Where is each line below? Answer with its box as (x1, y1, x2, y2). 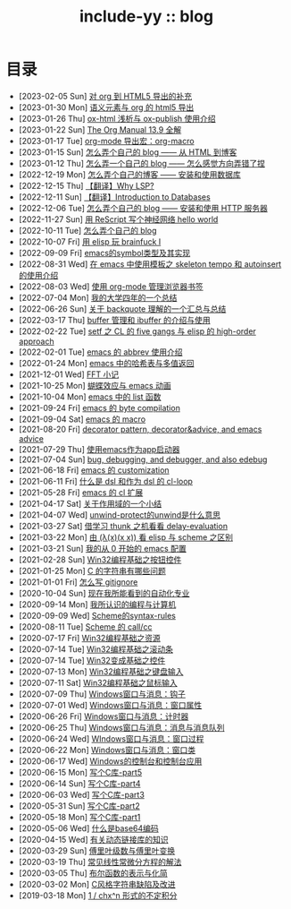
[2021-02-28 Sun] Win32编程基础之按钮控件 (18, 553, 182, 565)
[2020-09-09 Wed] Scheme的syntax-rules (18, 610, 177, 621)
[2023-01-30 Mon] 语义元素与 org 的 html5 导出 (18, 101, 195, 113)
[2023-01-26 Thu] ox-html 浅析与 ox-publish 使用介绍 (18, 113, 217, 124)
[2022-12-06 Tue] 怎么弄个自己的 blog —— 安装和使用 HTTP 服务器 (18, 202, 269, 213)
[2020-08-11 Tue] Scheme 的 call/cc (18, 621, 153, 632)
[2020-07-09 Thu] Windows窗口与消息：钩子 (18, 688, 187, 699)
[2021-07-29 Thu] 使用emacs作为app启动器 (18, 443, 180, 454)
